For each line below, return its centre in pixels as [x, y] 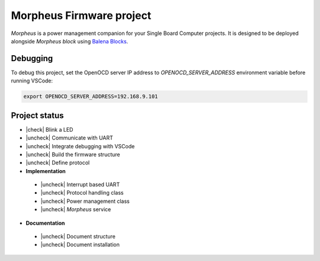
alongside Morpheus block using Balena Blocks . [70, 41]
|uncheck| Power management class [85, 201]
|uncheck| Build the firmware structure [73, 154]
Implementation [46, 171]
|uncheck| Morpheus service [76, 209]
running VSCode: [32, 81]
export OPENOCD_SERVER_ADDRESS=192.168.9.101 [91, 97]
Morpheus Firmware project [81, 15]
